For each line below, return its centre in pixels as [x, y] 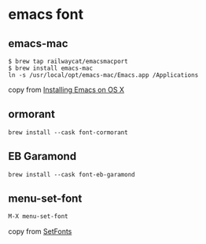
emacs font [46, 15]
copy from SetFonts [40, 231]
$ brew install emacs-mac [50, 68]
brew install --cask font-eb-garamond [72, 174]
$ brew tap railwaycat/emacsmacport [68, 61]
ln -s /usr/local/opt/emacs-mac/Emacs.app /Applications [103, 75]
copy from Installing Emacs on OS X [66, 89]
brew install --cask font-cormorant [68, 132]
